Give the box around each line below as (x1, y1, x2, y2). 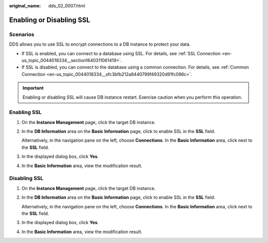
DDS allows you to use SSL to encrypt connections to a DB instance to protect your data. (9, 41, 191, 47)
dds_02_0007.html (48, 3, 85, 8)
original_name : (9, 3, 41, 8)
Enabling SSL (9, 109, 42, 116)
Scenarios (9, 31, 35, 38)
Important (22, 85, 44, 91)
